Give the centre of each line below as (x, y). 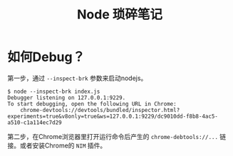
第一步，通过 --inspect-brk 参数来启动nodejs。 (77, 78)
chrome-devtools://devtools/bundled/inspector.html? (100, 110)
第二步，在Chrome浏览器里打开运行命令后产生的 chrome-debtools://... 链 (117, 136)
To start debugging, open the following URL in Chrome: (92, 104)
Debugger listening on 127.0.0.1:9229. (67, 97)
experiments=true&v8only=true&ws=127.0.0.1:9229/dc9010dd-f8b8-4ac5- (113, 116)
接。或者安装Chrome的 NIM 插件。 (57, 145)
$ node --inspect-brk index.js (54, 91)
